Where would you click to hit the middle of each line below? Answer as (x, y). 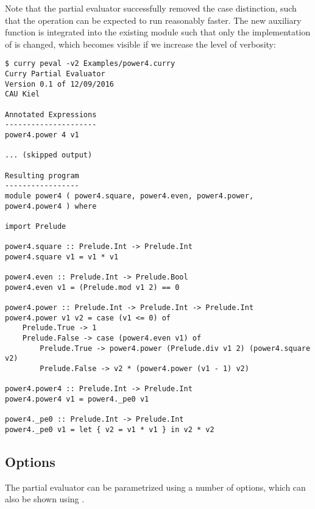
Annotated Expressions (51, 114)
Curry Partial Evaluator (55, 74)
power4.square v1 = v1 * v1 (62, 257)
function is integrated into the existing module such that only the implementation (158, 32)
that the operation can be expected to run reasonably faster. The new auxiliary (153, 20)
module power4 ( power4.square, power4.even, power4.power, (129, 196)
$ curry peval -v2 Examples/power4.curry (90, 64)
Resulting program (42, 175)
